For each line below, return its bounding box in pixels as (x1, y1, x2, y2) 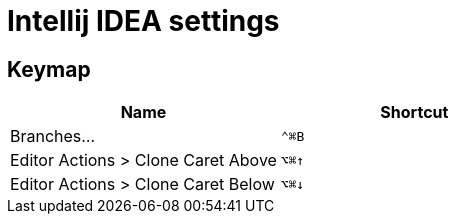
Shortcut (380, 102, 449, 123)
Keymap (7, 56, 91, 82)
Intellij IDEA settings (7, 4, 280, 38)
